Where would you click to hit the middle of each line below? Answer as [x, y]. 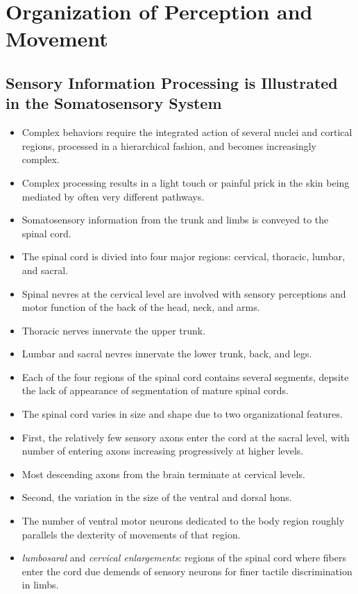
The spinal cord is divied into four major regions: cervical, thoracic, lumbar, [184, 256]
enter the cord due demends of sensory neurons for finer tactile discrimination [187, 571]
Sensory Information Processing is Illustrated [172, 82]
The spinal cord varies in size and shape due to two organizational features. [182, 414]
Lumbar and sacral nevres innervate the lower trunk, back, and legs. [167, 354]
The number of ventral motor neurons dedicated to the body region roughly [183, 521]
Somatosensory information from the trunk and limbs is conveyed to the [175, 220]
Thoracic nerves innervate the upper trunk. [114, 330]
